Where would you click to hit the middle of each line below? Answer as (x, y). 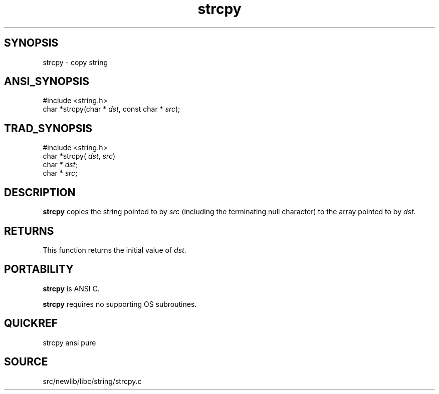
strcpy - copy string (75, 62)
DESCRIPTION (40, 192)
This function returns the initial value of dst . (115, 250)
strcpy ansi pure (69, 342)
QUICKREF (31, 323)
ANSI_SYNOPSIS (47, 82)
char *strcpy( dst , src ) (79, 156)
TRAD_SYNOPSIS (48, 128)
